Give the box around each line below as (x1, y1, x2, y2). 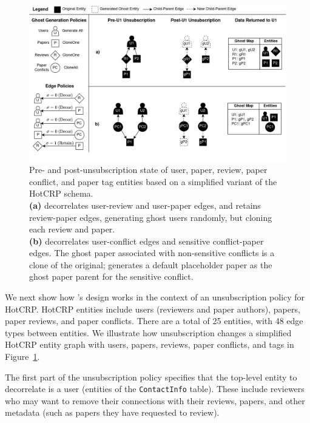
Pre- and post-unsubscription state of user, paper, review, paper (29, 163, 268, 176)
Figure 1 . (5, 350, 40, 363)
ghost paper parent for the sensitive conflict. (29, 270, 194, 283)
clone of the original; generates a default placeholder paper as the (29, 258, 272, 271)
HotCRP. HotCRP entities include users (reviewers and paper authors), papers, (5, 302, 300, 315)
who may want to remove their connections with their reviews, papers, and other (5, 394, 305, 407)
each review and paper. (29, 223, 115, 235)
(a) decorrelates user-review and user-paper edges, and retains (29, 198, 261, 211)
